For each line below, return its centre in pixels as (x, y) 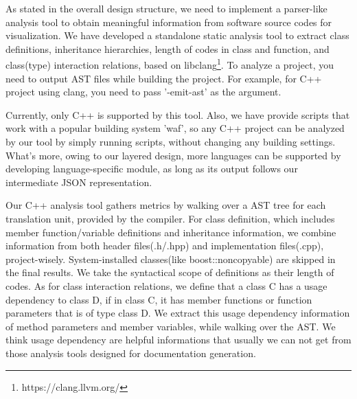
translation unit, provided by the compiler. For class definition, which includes (170, 218)
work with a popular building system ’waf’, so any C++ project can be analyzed (175, 128)
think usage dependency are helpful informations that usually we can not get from (178, 340)
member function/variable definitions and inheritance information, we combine (171, 232)
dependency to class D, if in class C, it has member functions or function (159, 299)
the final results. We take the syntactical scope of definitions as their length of (170, 272)
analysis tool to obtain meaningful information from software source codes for (169, 22)
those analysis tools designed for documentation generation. (131, 353)
